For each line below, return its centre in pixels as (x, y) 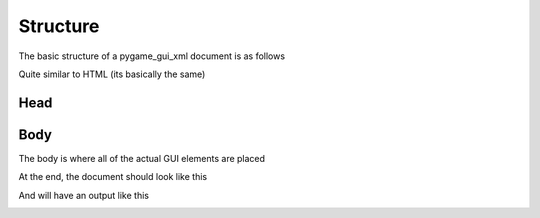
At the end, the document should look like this (113, 177)
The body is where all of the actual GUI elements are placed (141, 158)
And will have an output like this (84, 195)
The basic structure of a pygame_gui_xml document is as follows (151, 56)
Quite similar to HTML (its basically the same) (112, 74)
